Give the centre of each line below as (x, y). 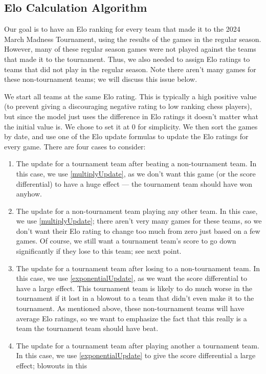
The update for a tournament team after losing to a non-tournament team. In (138, 268)
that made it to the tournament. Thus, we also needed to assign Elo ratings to (127, 59)
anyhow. (29, 194)
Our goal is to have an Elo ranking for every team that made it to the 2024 (122, 29)
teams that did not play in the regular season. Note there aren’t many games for (130, 69)
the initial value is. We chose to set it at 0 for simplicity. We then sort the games (131, 126)
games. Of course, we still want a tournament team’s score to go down (126, 241)
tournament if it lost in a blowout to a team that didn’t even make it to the (135, 298)
